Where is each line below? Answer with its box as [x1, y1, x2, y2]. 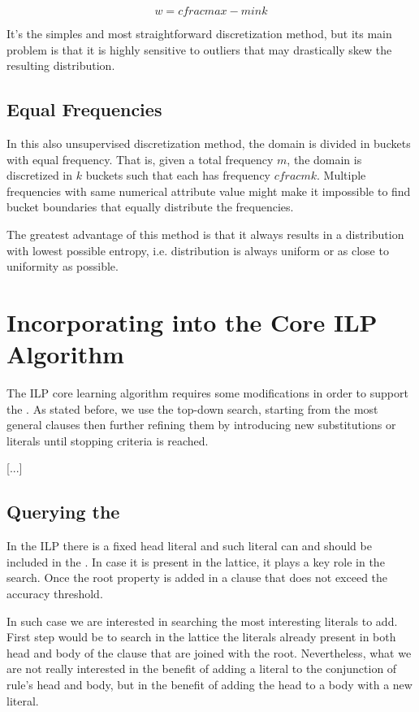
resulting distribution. [6, 57, 115, 74]
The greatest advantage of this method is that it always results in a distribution [6, 225, 404, 242]
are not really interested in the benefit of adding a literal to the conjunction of [6, 660, 397, 677]
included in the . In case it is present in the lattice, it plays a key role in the [6, 553, 385, 570]
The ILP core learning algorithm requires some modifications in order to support [6, 384, 408, 402]
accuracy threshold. [6, 585, 103, 601]
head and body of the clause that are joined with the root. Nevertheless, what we [6, 644, 412, 661]
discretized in [6, 167, 73, 184]
